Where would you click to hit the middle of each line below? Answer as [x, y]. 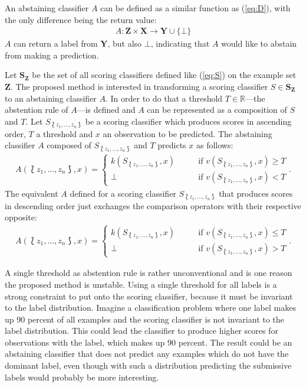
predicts [172, 145]
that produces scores [256, 193]
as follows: [215, 145]
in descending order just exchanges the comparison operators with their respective [153, 205]
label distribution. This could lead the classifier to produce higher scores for [142, 331]
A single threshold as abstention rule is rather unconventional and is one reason [149, 273]
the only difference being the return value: [81, 19]
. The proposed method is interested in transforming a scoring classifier [139, 86]
